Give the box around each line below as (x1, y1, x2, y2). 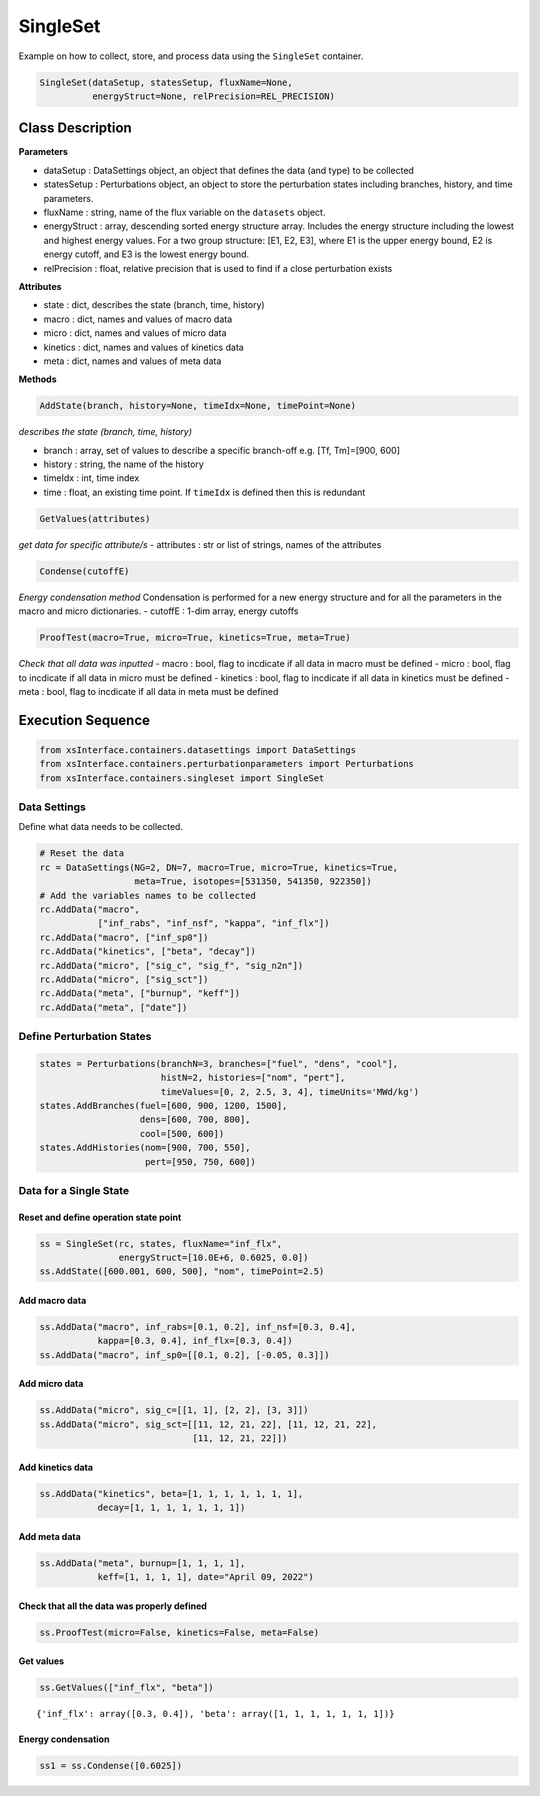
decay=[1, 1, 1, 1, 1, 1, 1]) (97, 1502, 246, 1514)
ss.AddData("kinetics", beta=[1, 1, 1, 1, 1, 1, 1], (39, 1488, 304, 1499)
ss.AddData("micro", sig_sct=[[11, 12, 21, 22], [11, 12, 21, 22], (39, 1418, 378, 1430)
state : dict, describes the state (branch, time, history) (43, 299, 265, 311)
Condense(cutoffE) (39, 565, 130, 577)
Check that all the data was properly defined (18, 1600, 207, 1612)
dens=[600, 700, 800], (139, 1114, 251, 1125)
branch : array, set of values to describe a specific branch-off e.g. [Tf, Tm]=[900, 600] (43, 444, 400, 456)
